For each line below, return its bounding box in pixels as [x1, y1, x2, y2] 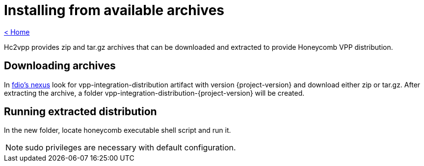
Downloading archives [4, 60, 116, 72]
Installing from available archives [4, 2, 224, 19]
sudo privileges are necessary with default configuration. [25, 143, 236, 153]
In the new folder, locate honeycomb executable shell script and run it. [4, 126, 231, 135]
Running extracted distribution [4, 105, 157, 118]
